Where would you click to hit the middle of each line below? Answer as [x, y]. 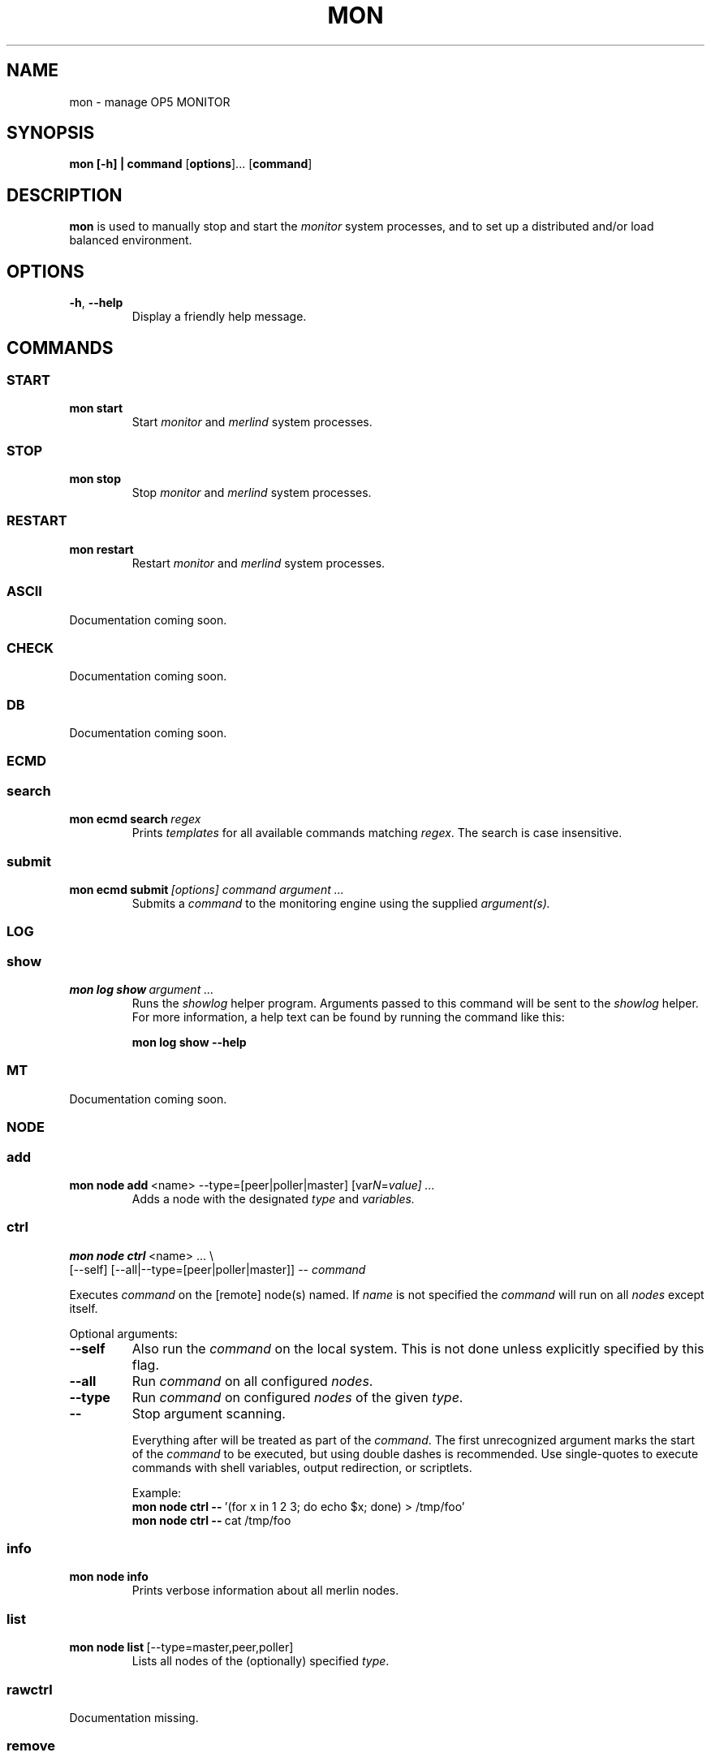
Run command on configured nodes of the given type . [297, 1397]
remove [31, 1746]
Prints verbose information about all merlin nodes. [265, 1591]
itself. [84, 1308]
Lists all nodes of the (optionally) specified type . [261, 1661]
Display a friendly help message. [219, 317]
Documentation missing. [134, 1717]
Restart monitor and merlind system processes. [259, 563]
